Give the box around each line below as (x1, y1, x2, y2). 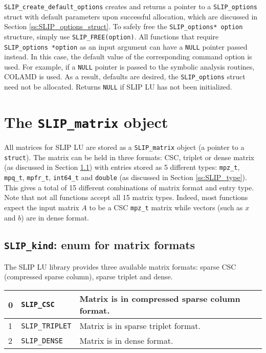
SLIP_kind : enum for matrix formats (4, 237, 195, 253)
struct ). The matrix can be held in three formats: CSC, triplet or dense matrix (4, 151, 255, 162)
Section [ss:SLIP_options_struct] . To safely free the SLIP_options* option (4, 21, 243, 32)
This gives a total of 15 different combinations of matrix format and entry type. (4, 182, 254, 192)
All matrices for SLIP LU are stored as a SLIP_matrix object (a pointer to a (4, 142, 245, 152)
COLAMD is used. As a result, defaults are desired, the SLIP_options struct (4, 71, 246, 82)
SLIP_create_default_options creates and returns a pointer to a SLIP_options (4, 1, 257, 11)
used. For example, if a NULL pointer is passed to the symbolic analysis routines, (4, 61, 255, 72)
